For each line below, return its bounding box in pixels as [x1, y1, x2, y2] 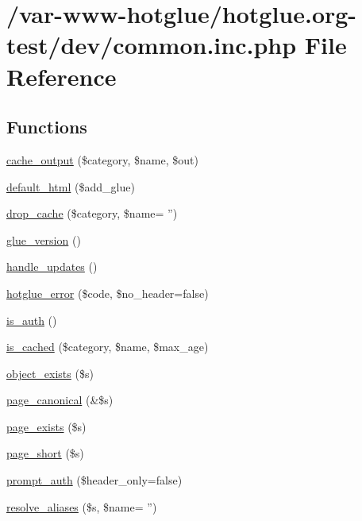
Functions [6, 114, 87, 139]
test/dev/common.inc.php [6, 29, 297, 61]
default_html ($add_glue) [6, 178, 135, 195]
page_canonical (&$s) [6, 392, 114, 408]
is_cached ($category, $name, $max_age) [6, 338, 209, 355]
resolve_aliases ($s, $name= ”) [6, 498, 157, 515]
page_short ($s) [6, 445, 84, 461]
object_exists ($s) [6, 365, 94, 381]
